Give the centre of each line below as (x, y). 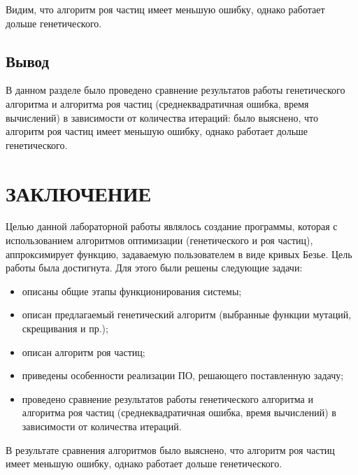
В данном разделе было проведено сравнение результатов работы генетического (176, 90)
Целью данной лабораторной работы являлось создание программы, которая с (172, 226)
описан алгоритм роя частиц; (84, 352)
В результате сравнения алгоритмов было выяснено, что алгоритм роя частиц (170, 449)
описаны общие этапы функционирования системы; (132, 291)
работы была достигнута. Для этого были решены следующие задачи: (154, 268)
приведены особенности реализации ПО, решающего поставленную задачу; (183, 375)
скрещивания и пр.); (65, 328)
